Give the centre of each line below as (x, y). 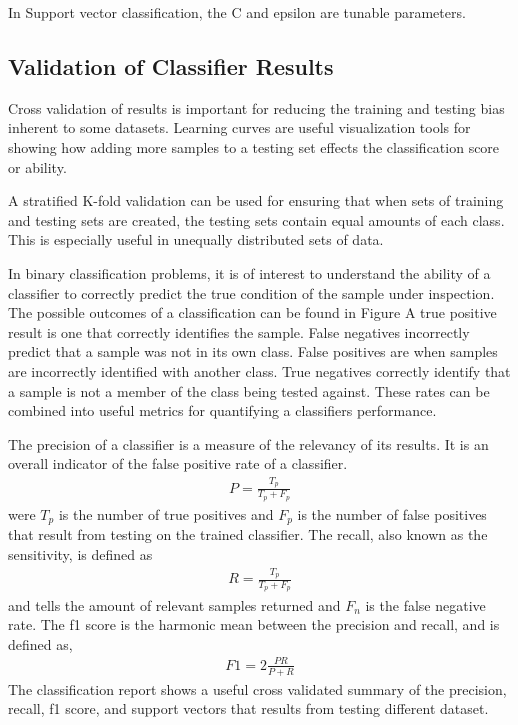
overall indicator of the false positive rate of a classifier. (178, 463)
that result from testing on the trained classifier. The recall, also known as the (248, 534)
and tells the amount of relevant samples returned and (174, 604)
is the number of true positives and (166, 513)
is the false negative (425, 604)
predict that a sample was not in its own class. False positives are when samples (253, 351)
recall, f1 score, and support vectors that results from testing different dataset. (248, 708)
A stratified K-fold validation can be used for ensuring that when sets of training (256, 200)
